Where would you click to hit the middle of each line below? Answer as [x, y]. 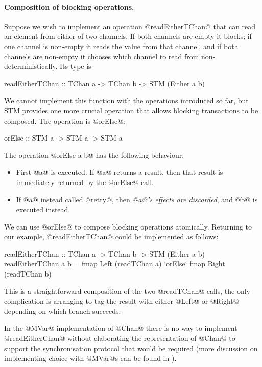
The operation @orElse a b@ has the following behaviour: [94, 155]
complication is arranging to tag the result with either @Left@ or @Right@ [122, 301]
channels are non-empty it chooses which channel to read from [102, 56]
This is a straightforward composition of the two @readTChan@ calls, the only [127, 291]
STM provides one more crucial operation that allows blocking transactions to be [131, 110]
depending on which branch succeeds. [63, 311]
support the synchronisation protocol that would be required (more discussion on [131, 348]
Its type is [76, 66]
